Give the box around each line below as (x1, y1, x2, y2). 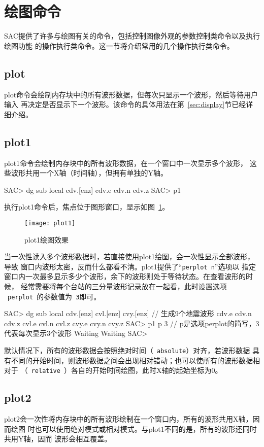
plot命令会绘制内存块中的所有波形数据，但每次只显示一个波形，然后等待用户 (4, 89, 258, 99)
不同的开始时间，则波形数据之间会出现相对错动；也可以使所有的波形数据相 (11, 355, 260, 365)
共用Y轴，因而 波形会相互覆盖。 (4, 433, 112, 444)
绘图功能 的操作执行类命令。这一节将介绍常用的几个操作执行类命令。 (4, 40, 234, 51)
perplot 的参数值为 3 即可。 (8, 291, 101, 301)
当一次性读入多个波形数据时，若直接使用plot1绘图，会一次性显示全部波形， (4, 251, 255, 262)
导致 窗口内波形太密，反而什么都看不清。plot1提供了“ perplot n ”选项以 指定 (4, 261, 256, 271)
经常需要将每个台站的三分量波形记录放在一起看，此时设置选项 (20, 281, 227, 291)
